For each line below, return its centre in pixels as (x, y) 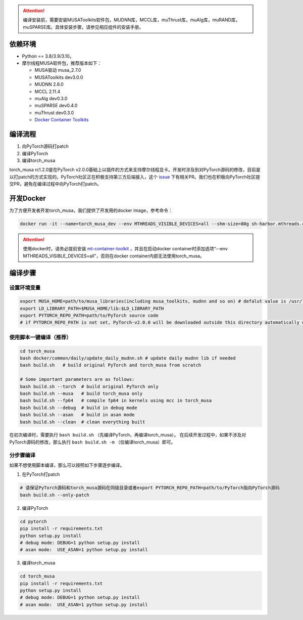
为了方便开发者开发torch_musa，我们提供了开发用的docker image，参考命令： (91, 210)
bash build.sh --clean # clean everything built (83, 422)
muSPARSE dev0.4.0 (56, 106)
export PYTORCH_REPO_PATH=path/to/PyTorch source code (89, 316)
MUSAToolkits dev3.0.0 (59, 77)
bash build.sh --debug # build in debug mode (79, 408)
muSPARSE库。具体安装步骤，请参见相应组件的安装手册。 (83, 27)
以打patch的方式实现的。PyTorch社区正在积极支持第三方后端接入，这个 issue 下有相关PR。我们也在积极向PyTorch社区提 (135, 176)
